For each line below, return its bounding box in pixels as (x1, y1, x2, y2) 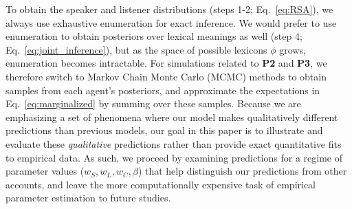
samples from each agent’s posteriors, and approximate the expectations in (5, 82, 320, 97)
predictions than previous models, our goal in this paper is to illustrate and (5, 123, 323, 137)
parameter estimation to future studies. (5, 190, 171, 205)
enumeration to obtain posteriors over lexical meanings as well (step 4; (5, 29, 302, 43)
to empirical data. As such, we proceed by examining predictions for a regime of (5, 150, 343, 164)
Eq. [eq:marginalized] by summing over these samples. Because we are (5, 96, 301, 111)
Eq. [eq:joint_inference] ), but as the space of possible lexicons (5, 42, 267, 56)
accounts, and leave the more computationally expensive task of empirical (5, 177, 316, 191)
